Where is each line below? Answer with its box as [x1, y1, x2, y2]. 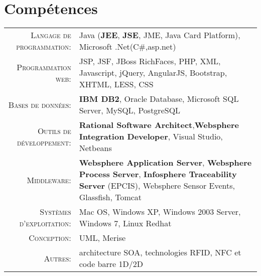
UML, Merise [79, 232, 126, 244]
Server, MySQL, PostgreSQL [79, 104, 181, 116]
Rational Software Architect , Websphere [79, 119, 239, 131]
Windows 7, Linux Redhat [79, 217, 172, 229]
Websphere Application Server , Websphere [79, 157, 252, 169]
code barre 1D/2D [79, 258, 143, 270]
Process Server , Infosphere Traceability [79, 168, 237, 180]
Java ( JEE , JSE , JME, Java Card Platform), [79, 29, 240, 41]
